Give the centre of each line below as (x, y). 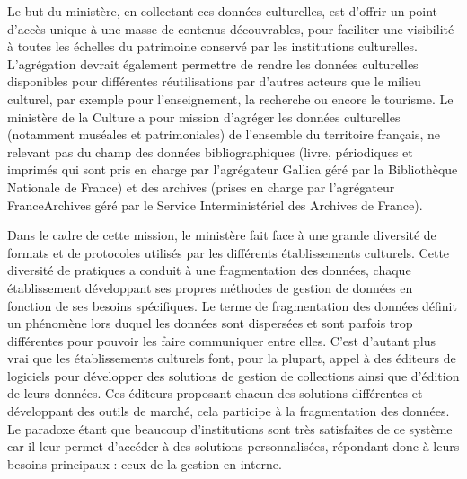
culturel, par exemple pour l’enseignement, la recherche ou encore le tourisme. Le (230, 98)
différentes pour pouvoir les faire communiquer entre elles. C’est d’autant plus (222, 340)
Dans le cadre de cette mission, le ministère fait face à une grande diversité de (222, 235)
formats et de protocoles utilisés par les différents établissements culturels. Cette (229, 252)
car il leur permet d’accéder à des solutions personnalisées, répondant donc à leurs (233, 446)
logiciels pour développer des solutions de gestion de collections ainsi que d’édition (233, 375)
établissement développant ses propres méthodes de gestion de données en (210, 287)
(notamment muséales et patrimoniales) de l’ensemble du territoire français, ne (224, 134)
